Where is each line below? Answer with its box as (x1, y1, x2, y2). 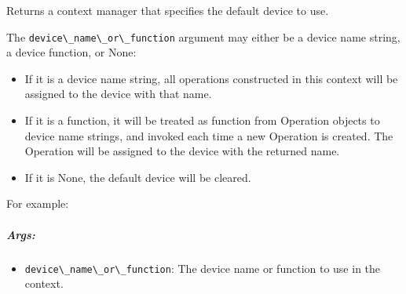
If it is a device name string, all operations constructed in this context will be (24, 70, 398, 86)
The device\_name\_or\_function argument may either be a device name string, (6, 28, 401, 45)
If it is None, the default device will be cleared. (24, 169, 251, 185)
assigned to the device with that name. (24, 85, 212, 102)
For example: (6, 195, 69, 212)
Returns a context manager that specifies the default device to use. (6, 2, 329, 18)
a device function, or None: (6, 44, 137, 60)
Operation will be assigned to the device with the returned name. (24, 143, 340, 159)
